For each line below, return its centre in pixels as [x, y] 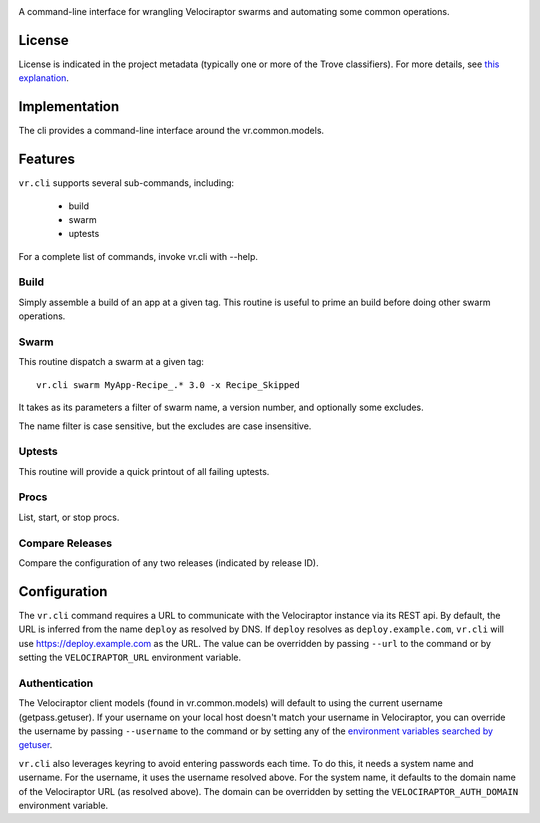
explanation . [44, 78]
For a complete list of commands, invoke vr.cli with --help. [138, 256]
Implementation [69, 106]
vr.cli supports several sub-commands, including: [126, 183]
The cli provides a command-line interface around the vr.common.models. [171, 131]
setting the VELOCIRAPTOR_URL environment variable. [130, 657]
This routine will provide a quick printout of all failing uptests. [144, 471]
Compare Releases [65, 543]
